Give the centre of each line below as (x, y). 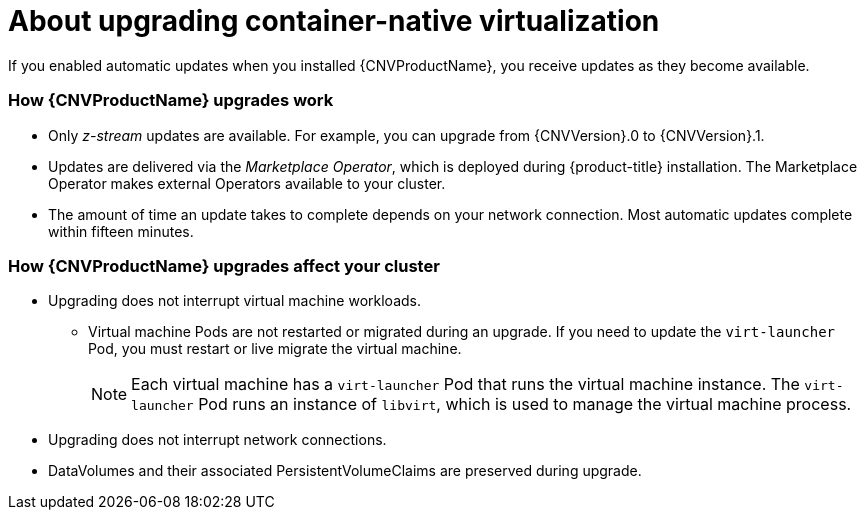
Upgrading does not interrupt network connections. (217, 440)
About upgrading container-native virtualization (334, 21)
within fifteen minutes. (121, 231)
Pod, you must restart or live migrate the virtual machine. (275, 349)
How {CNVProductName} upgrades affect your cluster (224, 265)
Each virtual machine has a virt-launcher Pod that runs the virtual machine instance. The (465, 384)
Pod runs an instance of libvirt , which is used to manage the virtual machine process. (525, 404)
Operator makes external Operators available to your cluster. (247, 183)
